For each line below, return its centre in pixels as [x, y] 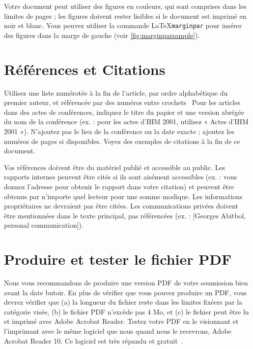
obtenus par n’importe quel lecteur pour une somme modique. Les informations [123, 196]
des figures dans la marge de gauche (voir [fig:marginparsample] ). [102, 35]
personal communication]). [44, 225]
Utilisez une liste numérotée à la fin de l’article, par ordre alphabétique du [116, 92]
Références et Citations [85, 69]
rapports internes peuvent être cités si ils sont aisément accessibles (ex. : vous [121, 177]
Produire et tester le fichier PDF [118, 259]
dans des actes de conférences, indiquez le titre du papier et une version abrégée [124, 112]
